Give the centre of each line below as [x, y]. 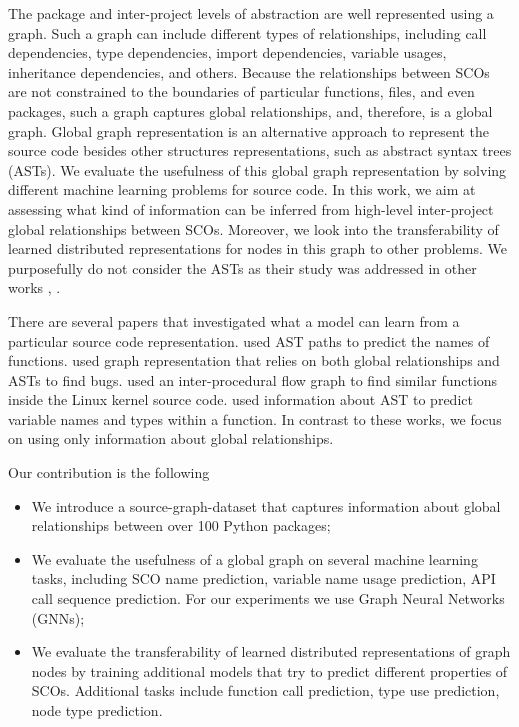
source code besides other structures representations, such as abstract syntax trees [260, 150]
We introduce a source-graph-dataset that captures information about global [266, 505]
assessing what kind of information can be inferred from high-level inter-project [251, 208]
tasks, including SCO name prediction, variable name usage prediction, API [263, 578]
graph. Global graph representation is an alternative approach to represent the [248, 130]
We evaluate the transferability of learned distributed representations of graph [271, 651]
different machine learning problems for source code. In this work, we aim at [242, 189]
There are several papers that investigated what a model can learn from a [234, 320]
